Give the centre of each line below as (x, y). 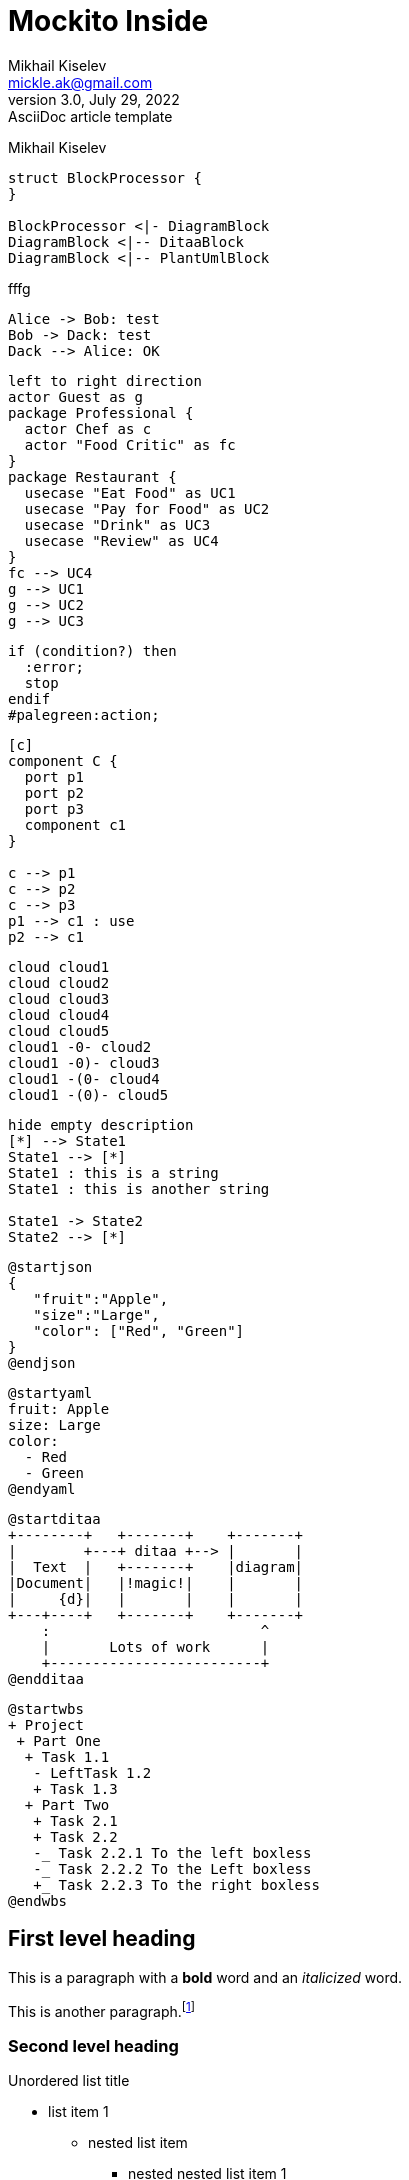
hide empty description (101, 1124)
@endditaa (46, 1678)
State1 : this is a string (113, 1172)
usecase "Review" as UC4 (121, 540)
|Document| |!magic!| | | (156, 1582)
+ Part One (58, 1740)
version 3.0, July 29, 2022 (94, 99)
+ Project (46, 1724)
